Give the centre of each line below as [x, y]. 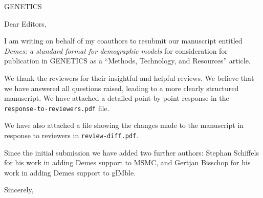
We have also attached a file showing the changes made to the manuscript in [124, 125]
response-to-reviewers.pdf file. [57, 108]
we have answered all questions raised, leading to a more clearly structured [122, 88]
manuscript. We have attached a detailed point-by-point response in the [117, 98]
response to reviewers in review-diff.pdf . [71, 135]
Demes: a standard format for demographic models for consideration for [116, 50]
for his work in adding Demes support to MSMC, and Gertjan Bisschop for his [127, 162]
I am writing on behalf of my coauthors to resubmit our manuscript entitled [123, 41]
